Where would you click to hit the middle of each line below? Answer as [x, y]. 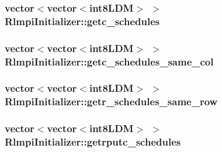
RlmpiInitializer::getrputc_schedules [93, 142]
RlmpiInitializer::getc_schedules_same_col [109, 61]
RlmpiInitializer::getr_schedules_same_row [111, 101]
